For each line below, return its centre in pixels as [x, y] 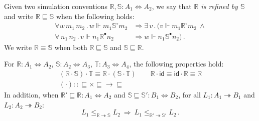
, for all [189, 94]
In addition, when [31, 94]
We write [18, 47]
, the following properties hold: [176, 64]
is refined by [219, 6]
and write [19, 16]
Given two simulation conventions [56, 6]
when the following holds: [95, 16]
